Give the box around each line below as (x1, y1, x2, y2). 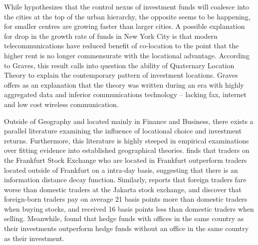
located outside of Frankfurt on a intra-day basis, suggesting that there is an (4, 164, 238, 175)
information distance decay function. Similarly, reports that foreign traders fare (4, 174, 247, 185)
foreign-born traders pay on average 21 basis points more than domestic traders (4, 194, 248, 204)
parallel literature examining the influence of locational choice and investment (4, 125, 242, 136)
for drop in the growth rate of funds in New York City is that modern (4, 30, 218, 41)
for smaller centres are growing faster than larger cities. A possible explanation (4, 21, 245, 31)
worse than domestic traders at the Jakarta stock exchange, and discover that (4, 184, 242, 194)
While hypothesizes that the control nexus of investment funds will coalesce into (4, 1, 249, 11)
